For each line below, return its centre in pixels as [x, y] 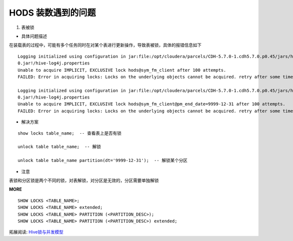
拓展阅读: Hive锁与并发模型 [36, 232]
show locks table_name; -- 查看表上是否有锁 [70, 133]
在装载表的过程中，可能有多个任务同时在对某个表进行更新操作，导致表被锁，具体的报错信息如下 [105, 45]
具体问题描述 [34, 36]
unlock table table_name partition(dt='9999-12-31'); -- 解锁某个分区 [103, 161]
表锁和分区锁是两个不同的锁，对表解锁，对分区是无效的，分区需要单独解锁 [84, 180]
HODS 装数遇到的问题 [52, 13]
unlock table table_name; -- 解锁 [59, 147]
